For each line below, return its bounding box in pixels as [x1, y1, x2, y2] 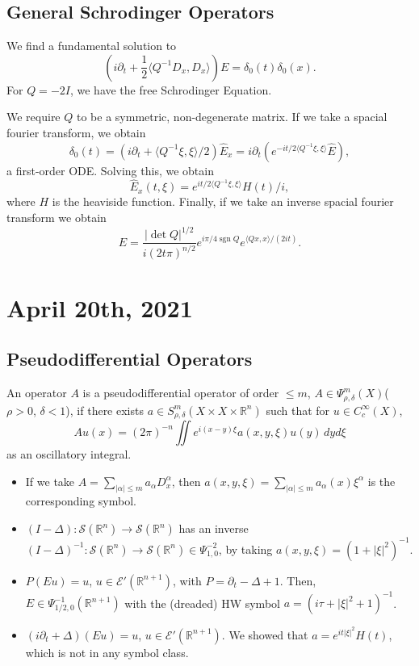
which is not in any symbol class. [25, 643, 189, 660]
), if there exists [65, 401, 144, 418]
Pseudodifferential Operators [6, 346, 253, 371]
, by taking [218, 540, 273, 557]
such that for [266, 401, 330, 418]
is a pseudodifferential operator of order [82, 384, 279, 401]
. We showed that [221, 626, 308, 643]
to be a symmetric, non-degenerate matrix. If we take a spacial [76, 108, 388, 125]
